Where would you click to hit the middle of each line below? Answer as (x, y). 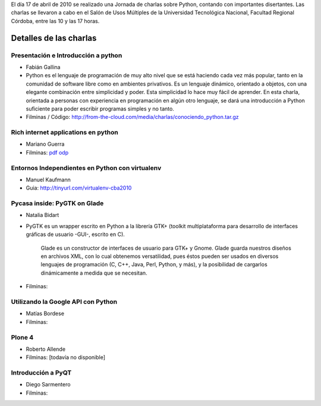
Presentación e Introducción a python (67, 55)
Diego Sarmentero (48, 385)
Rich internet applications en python (64, 133)
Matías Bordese (45, 314)
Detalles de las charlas (54, 38)
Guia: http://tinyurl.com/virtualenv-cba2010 (79, 188)
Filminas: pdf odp (47, 152)
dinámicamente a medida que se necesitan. (94, 273)
